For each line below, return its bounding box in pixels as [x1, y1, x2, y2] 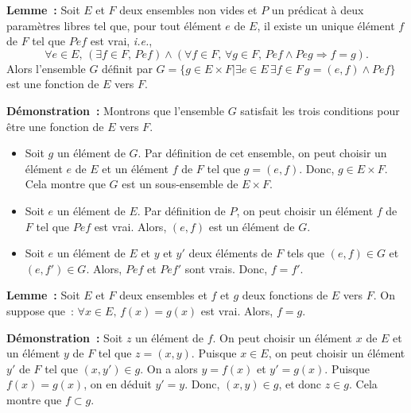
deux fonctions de [242, 287, 328, 303]
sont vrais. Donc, [184, 260, 268, 276]
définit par [102, 60, 153, 76]
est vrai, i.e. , [90, 33, 153, 49]
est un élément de [208, 218, 295, 234]
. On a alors [140, 360, 198, 376]
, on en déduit [83, 376, 152, 392]
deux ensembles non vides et [119, 2, 258, 17]
